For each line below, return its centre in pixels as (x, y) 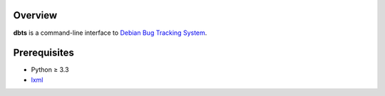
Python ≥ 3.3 (50, 70)
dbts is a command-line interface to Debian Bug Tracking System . (110, 33)
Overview (35, 15)
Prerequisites (43, 53)
